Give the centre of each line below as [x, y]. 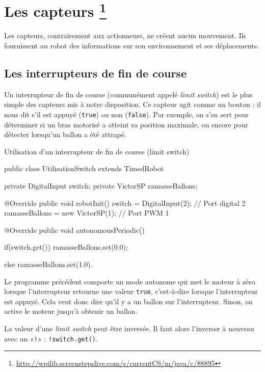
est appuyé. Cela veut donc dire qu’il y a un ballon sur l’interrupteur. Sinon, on [128, 301]
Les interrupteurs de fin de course [95, 73]
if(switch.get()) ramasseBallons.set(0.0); [66, 247]
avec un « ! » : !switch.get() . [51, 338]
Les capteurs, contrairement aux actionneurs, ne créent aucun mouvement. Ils [125, 35]
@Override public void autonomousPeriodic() [74, 230]
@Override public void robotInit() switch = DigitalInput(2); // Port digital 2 [125, 203]
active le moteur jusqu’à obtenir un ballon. [71, 311]
